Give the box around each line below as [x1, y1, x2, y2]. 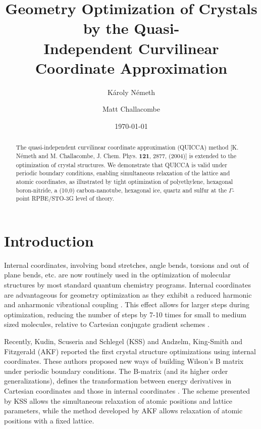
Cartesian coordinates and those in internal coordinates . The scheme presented [4, 385, 250, 396]
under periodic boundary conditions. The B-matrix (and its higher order [4, 365, 228, 376]
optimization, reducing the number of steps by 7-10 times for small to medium [4, 309, 246, 319]
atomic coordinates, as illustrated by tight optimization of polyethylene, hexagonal [16, 177, 233, 185]
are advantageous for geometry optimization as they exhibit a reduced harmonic [4, 289, 252, 300]
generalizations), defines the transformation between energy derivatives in [4, 375, 232, 386]
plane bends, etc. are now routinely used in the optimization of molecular [4, 269, 231, 280]
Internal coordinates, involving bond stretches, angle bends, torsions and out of [4, 259, 249, 270]
